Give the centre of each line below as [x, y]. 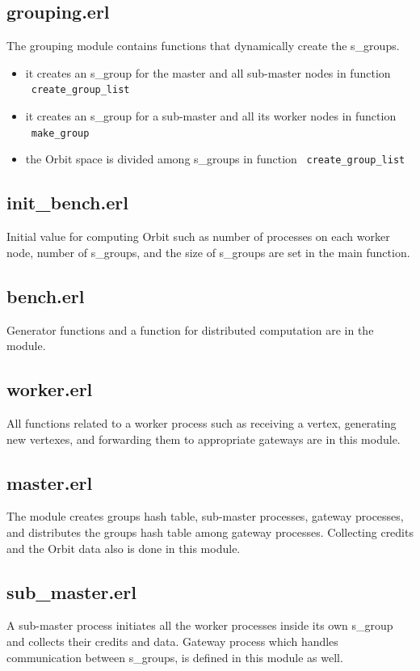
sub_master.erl [71, 591]
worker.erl [50, 389]
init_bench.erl [67, 203]
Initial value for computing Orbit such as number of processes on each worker [198, 236]
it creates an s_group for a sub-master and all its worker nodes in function [211, 116]
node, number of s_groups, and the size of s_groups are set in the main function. [208, 252]
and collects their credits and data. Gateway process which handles [172, 641]
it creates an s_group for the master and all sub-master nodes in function [208, 72]
